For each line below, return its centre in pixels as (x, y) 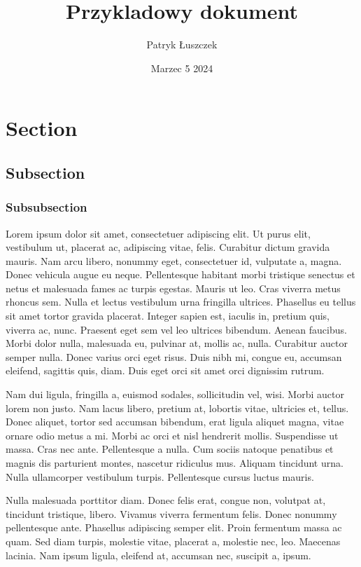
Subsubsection (47, 207)
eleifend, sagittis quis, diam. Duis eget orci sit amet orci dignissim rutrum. (165, 370)
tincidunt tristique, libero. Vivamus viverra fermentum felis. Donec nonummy (171, 513)
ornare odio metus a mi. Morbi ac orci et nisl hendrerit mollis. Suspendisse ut (172, 435)
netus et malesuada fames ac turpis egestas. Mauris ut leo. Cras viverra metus (173, 288)
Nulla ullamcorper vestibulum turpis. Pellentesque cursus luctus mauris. (160, 476)
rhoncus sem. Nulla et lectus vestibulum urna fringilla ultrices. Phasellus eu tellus (181, 302)
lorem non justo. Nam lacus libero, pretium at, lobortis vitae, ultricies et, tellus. (177, 408)
